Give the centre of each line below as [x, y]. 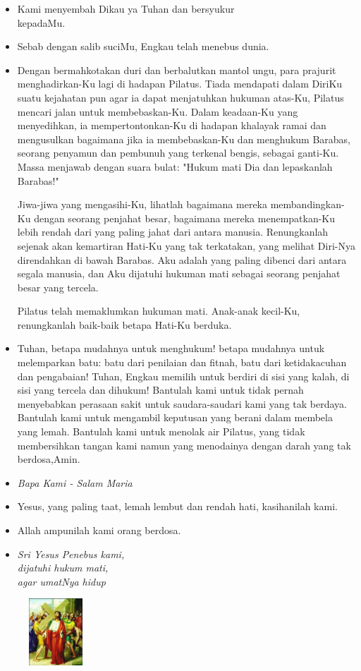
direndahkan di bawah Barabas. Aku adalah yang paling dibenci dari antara [182, 259]
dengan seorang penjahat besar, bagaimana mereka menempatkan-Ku [185, 218]
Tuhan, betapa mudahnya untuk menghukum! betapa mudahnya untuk [171, 348]
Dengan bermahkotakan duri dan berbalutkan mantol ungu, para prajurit [177, 69]
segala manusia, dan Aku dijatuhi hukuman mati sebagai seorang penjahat [179, 273]
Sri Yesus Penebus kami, [71, 554]
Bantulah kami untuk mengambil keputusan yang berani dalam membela [175, 417]
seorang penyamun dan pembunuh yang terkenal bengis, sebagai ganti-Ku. [178, 153]
